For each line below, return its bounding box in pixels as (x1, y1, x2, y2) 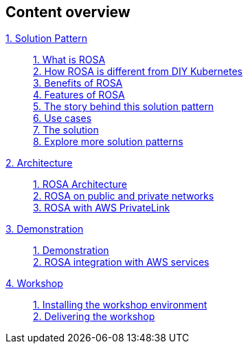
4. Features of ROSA (33, 89, 125, 101)
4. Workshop (5, 277, 63, 290)
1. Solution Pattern (5, 32, 88, 45)
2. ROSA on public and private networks (33, 190, 214, 202)
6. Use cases (33, 112, 92, 125)
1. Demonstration (33, 244, 109, 257)
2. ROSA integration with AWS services (33, 256, 210, 268)
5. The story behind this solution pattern (33, 101, 214, 113)
